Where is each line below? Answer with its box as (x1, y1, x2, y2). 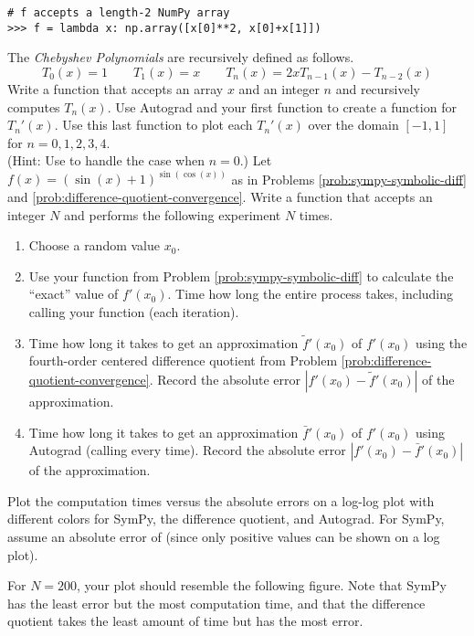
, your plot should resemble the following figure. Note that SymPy (77, 576, 447, 595)
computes (7, 97, 60, 116)
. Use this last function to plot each (54, 115, 253, 134)
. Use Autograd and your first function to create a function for (107, 97, 457, 116)
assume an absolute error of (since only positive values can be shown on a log (7, 526, 440, 546)
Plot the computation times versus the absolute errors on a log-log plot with (7, 491, 435, 510)
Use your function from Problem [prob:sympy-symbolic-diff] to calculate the (28, 266, 454, 285)
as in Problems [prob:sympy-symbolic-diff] (231, 169, 467, 188)
